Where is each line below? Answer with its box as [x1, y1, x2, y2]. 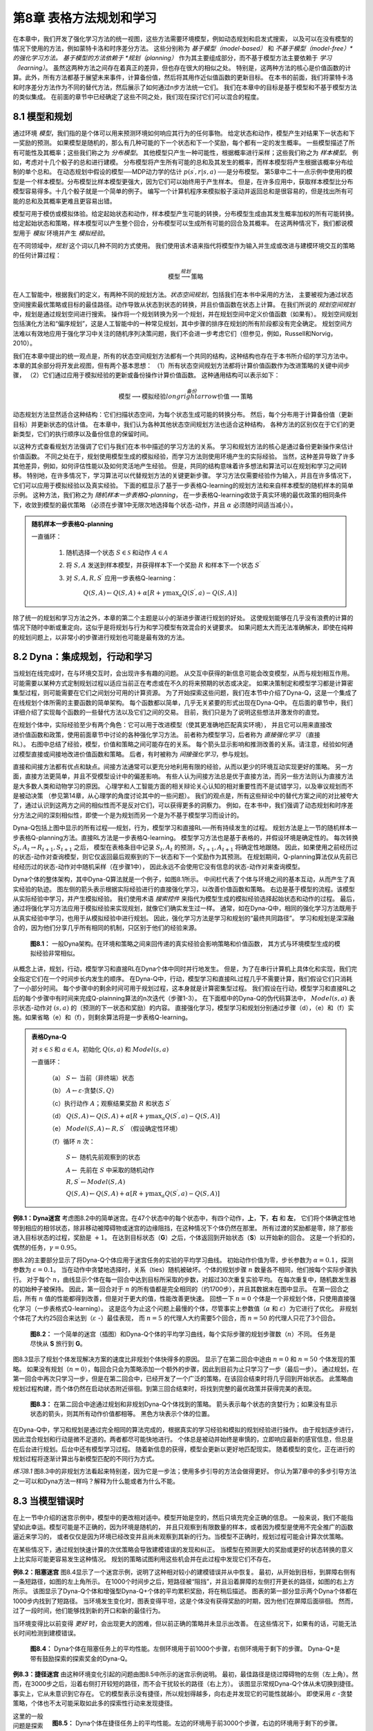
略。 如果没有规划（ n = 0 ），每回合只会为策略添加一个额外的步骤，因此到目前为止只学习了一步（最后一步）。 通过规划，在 [12, 1365, 358, 1373]
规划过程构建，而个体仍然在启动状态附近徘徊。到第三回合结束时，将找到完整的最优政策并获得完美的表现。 [12, 1384, 316, 1392]
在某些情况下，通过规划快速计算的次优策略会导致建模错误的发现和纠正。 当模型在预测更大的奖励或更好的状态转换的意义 [12, 1545, 354, 1554]
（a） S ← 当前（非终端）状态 [48, 1073, 135, 1082]
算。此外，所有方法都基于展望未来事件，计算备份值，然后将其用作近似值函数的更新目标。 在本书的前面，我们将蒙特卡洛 [12, 73, 354, 82]
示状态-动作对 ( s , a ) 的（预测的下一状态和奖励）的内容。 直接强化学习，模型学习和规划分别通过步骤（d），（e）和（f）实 [12, 1003, 354, 1012]
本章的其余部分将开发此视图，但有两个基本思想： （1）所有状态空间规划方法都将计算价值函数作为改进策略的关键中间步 [12, 361, 350, 370]
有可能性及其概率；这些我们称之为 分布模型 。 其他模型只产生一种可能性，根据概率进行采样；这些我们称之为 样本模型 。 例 [12, 148, 358, 156]
